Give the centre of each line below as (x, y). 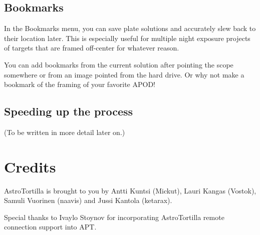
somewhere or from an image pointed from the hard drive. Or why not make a (124, 74)
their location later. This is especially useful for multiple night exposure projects (127, 38)
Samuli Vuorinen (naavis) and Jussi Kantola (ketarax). (88, 200)
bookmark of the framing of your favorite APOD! (80, 84)
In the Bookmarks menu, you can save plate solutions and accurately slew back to (130, 28)
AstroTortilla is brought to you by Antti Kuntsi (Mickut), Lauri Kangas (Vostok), (130, 190)
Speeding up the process (69, 111)
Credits (30, 166)
